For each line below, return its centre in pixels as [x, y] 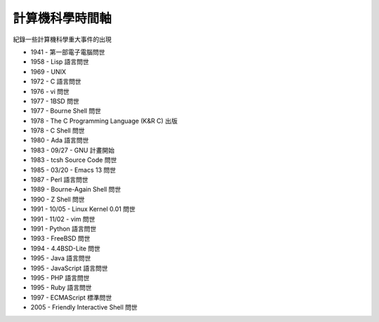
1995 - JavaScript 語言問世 [69, 268]
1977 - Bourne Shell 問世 [66, 111]
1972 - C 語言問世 [56, 81]
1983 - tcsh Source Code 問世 [74, 160]
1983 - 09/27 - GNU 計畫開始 [73, 150]
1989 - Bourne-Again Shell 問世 [76, 189]
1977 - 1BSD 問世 [55, 101]
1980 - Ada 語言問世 [60, 140]
